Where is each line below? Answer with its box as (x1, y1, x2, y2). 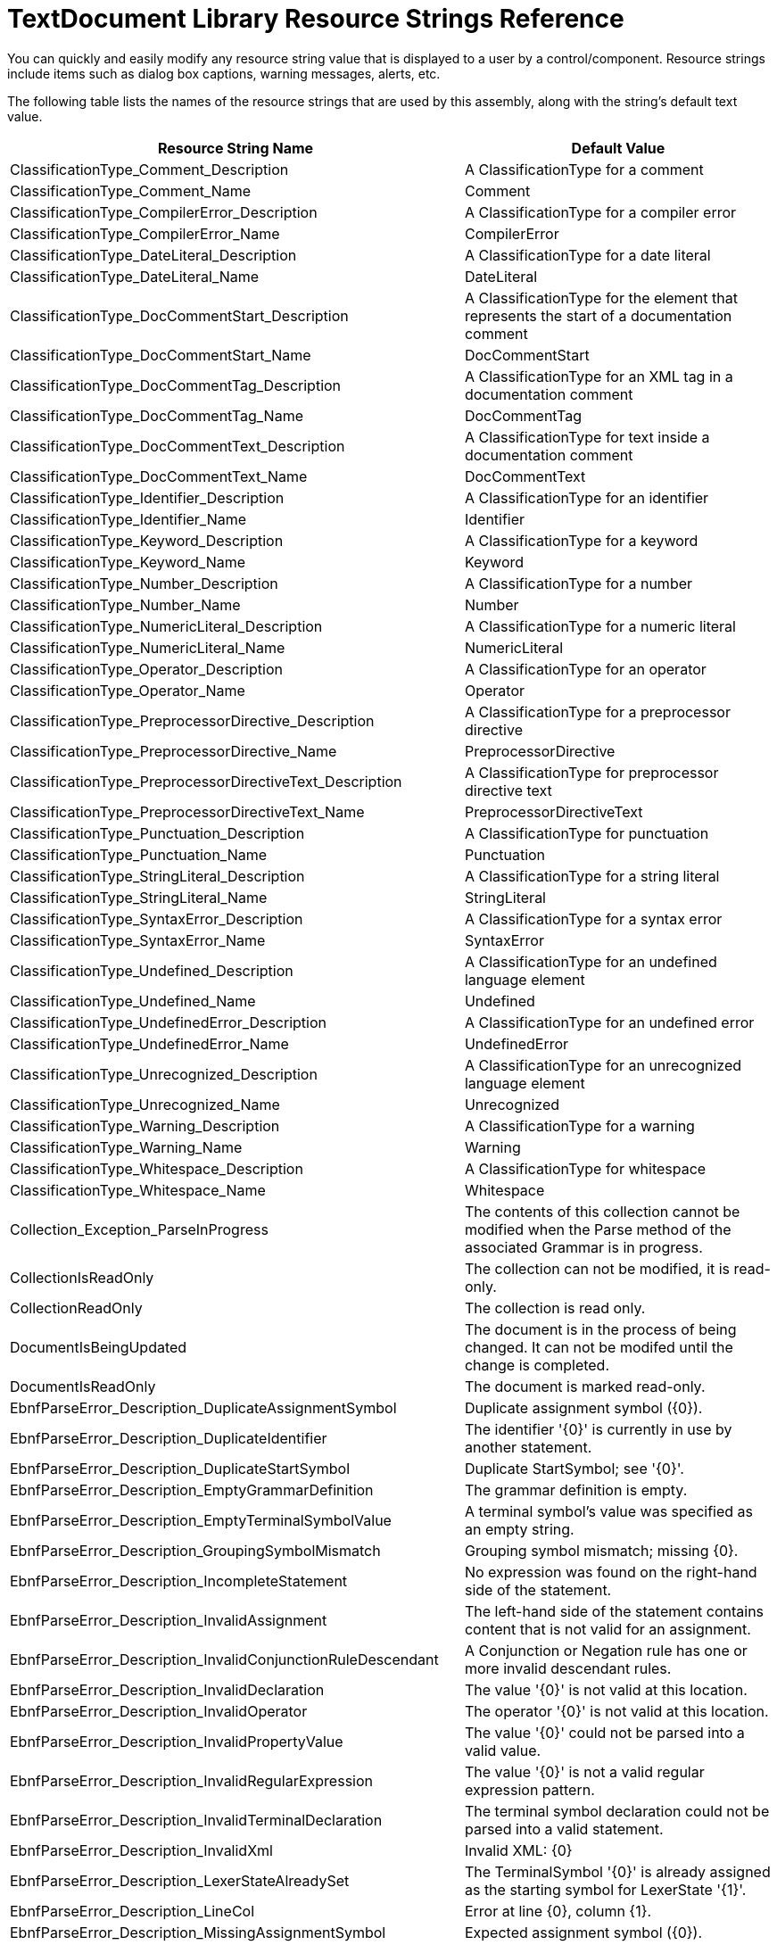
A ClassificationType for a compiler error (464, 203, 737, 221)
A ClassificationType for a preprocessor (464, 702, 731, 721)
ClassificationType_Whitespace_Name (10, 1180, 266, 1199)
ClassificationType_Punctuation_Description (10, 824, 305, 842)
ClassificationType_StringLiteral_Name (10, 888, 268, 906)
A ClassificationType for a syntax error (464, 909, 723, 928)
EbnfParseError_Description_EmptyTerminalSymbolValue (10, 1510, 392, 1529)
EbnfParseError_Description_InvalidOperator (10, 1701, 308, 1720)
